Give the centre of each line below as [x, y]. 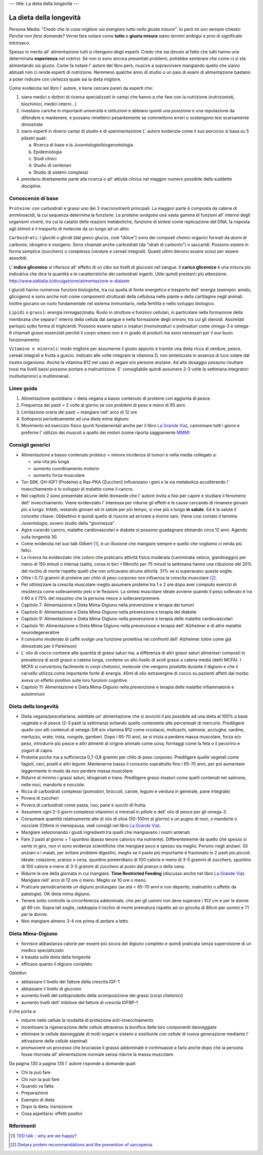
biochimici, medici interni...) [49, 104]
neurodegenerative [40, 633]
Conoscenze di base [34, 199]
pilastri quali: [34, 138]
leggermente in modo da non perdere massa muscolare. [77, 771]
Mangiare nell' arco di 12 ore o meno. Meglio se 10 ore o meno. [84, 880]
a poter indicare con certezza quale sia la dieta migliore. [65, 79]
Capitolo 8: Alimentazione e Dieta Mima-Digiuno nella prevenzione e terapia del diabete [109, 612]
